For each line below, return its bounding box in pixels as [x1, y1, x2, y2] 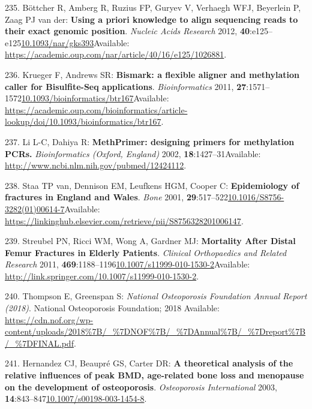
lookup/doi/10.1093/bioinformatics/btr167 [5, 115, 161, 128]
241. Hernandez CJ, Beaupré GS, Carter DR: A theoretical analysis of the [5, 357, 293, 369]
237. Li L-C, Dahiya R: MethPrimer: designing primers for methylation [5, 135, 295, 148]
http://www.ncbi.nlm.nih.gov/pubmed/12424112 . [5, 159, 187, 172]
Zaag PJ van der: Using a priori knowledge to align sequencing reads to [5, 13, 298, 25]
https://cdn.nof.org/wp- [5, 313, 94, 326]
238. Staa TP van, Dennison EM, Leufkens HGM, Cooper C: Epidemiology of [5, 179, 299, 191]
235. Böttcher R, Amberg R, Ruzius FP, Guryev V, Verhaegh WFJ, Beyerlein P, [5, 1, 301, 13]
